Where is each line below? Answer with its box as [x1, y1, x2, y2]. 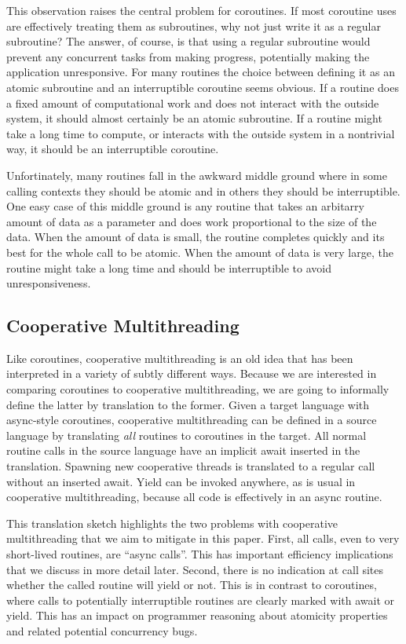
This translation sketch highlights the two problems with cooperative [6, 514, 338, 531]
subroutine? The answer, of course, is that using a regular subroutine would [6, 33, 371, 49]
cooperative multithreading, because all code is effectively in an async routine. [6, 488, 382, 505]
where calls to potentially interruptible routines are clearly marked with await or [6, 591, 394, 608]
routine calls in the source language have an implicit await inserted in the [6, 442, 360, 459]
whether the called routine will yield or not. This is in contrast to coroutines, [6, 576, 377, 593]
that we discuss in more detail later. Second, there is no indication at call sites [6, 561, 384, 577]
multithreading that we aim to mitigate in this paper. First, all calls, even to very [6, 530, 400, 547]
